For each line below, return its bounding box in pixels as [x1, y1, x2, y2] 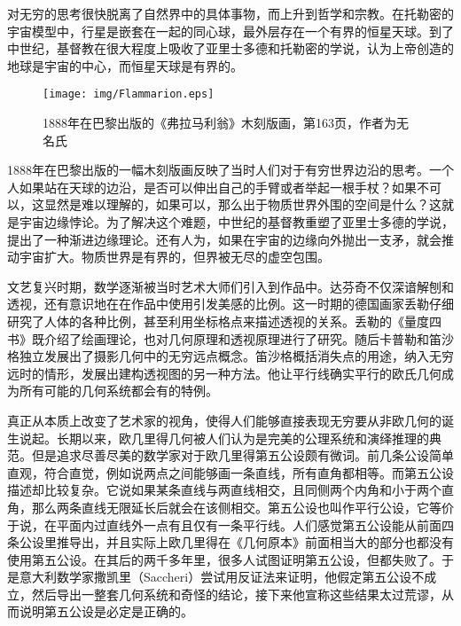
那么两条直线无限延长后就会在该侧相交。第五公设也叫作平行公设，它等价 [31, 497, 454, 516]
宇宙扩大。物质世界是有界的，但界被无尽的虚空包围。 [19, 247, 330, 266]
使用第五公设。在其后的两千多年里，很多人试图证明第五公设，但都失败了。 [7, 550, 441, 568]
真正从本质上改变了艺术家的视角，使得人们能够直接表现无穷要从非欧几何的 [7, 411, 441, 429]
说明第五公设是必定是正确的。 [19, 602, 193, 621]
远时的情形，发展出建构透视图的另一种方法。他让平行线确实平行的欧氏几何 [7, 364, 441, 382]
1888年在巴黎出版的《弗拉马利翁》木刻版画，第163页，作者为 [43, 113, 396, 132]
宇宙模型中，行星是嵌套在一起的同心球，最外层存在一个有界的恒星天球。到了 [7, 21, 454, 40]
